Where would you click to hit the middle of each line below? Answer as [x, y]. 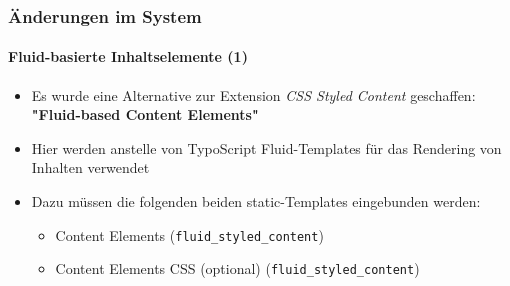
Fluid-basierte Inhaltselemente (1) [128, 56]
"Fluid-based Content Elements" [145, 114]
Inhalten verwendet [90, 167]
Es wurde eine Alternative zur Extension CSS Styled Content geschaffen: [253, 94]
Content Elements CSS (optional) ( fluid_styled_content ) [237, 268]
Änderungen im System [105, 15]
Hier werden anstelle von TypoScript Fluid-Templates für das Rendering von [266, 147]
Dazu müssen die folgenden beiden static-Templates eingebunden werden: [256, 201]
